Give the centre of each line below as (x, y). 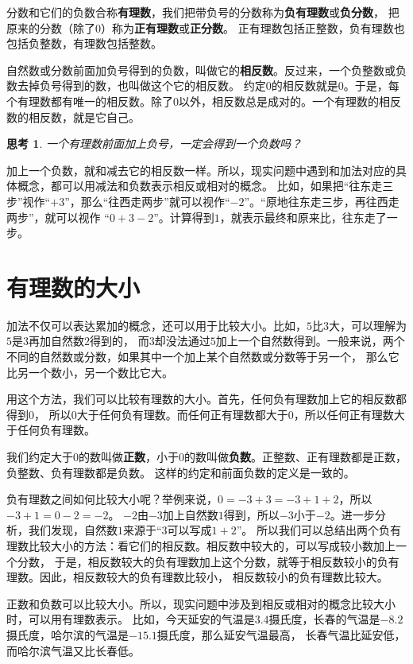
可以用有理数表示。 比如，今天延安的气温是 (141, 619)
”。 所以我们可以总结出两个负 (313, 530)
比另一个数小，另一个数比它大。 (90, 372)
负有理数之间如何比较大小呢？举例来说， (112, 499)
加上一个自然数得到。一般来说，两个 (310, 341)
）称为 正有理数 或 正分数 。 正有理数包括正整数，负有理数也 (253, 27)
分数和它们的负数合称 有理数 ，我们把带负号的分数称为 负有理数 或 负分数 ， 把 (203, 12)
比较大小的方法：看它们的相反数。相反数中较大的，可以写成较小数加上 (212, 545)
